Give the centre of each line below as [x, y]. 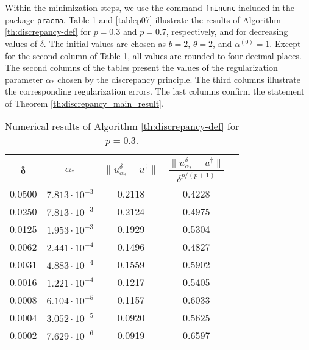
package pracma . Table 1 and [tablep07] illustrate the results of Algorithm [143, 19]
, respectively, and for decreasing [227, 31]
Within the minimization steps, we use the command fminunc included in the [150, 7]
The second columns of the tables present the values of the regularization [141, 67]
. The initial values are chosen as [105, 43]
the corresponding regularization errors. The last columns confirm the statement [155, 91]
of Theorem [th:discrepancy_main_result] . [84, 103]
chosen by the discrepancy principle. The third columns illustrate [179, 79]
